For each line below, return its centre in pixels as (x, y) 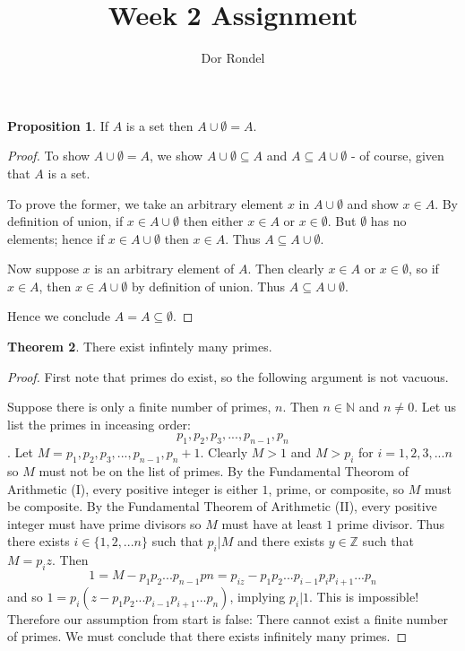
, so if (423, 269)
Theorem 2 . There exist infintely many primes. (140, 347)
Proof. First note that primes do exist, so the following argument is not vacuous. (228, 376)
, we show (177, 156)
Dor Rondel (233, 58)
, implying (258, 596)
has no (388, 221)
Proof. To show (49, 156)
